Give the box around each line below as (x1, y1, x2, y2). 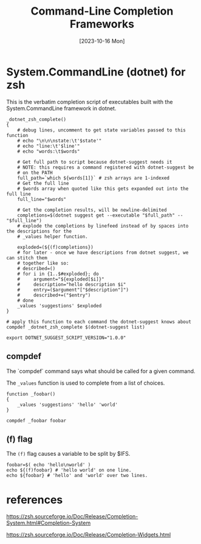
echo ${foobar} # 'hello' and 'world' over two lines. (6, 473, 148, 479)
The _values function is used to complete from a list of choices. (6, 379, 165, 386)
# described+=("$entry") (17, 292, 91, 298)
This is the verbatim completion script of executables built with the (6, 98, 173, 105)
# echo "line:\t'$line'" (17, 143, 80, 149)
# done (17, 297, 34, 304)
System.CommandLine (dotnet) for (6, 65, 186, 78)
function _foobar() (6, 391, 56, 397)
